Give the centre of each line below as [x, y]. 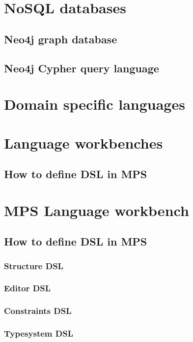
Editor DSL [27, 288]
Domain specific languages [95, 104]
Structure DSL [34, 265]
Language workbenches [83, 142]
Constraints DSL [38, 311]
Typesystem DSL [39, 333]
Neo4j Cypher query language [82, 68]
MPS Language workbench [96, 210]
